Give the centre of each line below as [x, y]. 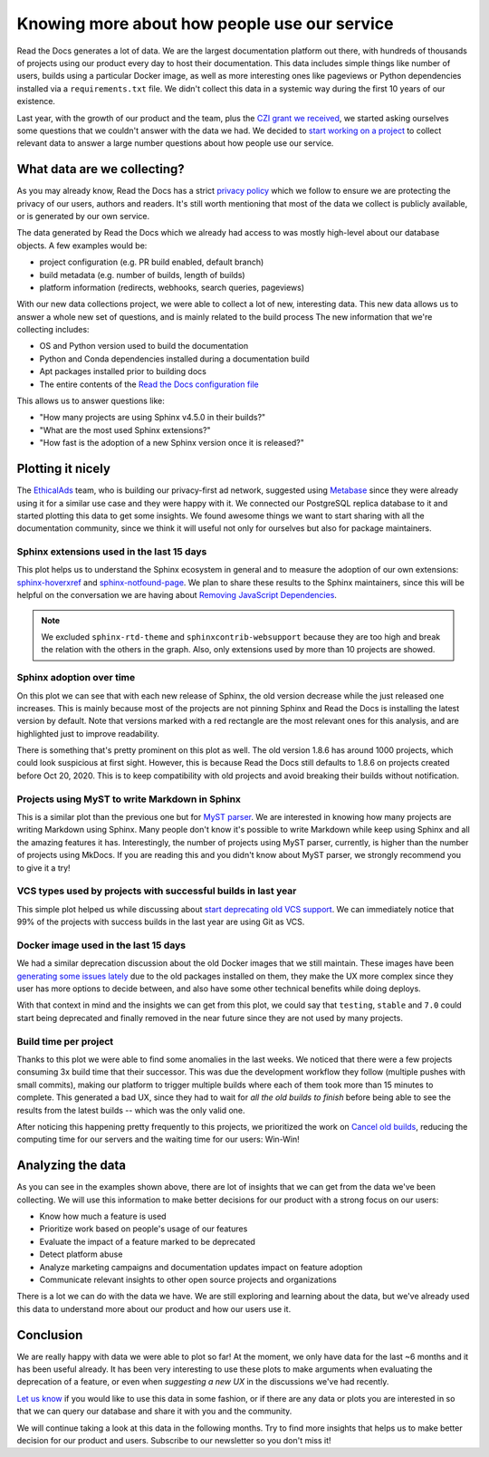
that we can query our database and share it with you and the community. [154, 1411]
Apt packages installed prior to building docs [123, 371]
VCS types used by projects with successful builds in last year [157, 891]
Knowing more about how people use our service [205, 24]
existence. [36, 101]
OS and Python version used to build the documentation [144, 346]
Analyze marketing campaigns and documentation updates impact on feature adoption [201, 1267]
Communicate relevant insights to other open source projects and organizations [188, 1279]
